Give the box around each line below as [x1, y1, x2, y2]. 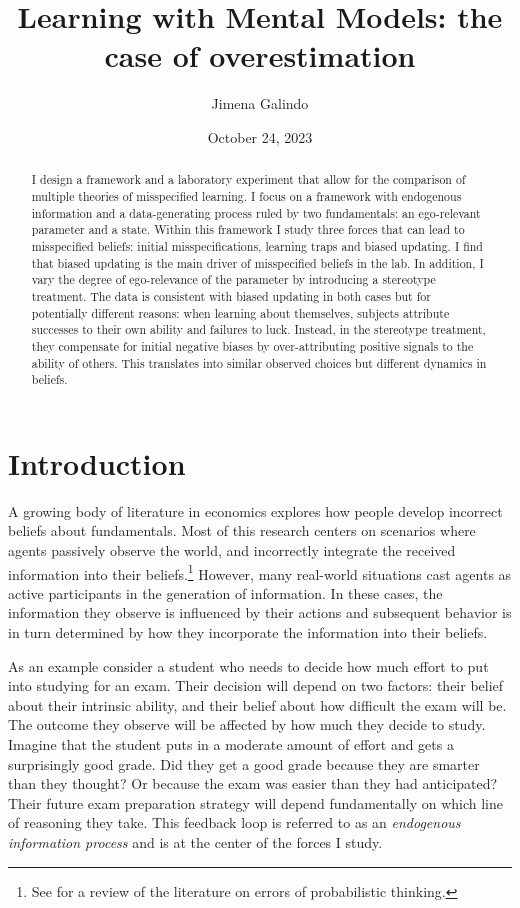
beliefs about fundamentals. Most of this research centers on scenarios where [8, 520, 476, 541]
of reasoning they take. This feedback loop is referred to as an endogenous [8, 812, 461, 833]
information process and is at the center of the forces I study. [8, 831, 383, 852]
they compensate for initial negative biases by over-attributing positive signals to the [31, 337, 474, 354]
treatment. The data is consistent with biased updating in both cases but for [31, 287, 431, 304]
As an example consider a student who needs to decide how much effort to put [8, 655, 489, 676]
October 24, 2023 [207, 126, 313, 147]
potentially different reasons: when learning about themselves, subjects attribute [31, 304, 450, 321]
